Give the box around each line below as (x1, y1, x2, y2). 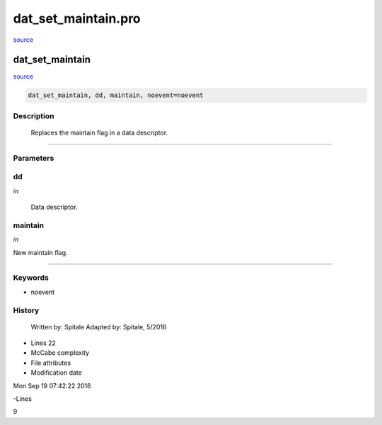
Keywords (13, 273, 49, 283)
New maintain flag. (13, 248, 68, 256)
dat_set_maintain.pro (13, 11, 141, 26)
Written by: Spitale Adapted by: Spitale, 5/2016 (30, 322, 167, 331)
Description (13, 110, 54, 120)
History (13, 305, 40, 315)
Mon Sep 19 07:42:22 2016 (13, 381, 91, 390)
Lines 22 (30, 339, 57, 347)
